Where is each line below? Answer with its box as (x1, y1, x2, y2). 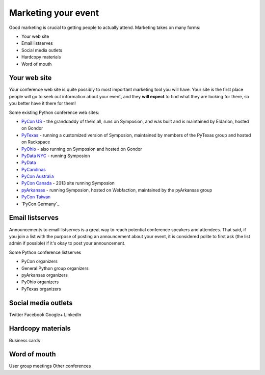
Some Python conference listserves (9, 249, 81, 255)
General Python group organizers (21, 265, 89, 271)
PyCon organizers (21, 258, 58, 265)
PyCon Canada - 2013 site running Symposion (21, 180, 115, 186)
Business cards (9, 337, 40, 343)
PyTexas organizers (21, 286, 61, 292)
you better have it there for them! (9, 101, 76, 107)
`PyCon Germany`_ (21, 201, 60, 207)
